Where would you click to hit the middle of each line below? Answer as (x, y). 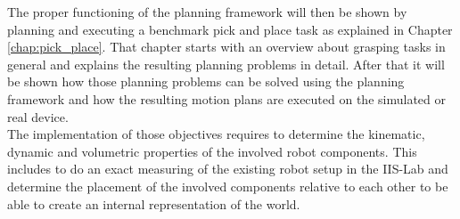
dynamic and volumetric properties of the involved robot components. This (212, 151)
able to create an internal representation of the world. (154, 203)
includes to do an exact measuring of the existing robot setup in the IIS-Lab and (228, 169)
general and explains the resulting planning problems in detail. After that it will (226, 64)
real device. (38, 116)
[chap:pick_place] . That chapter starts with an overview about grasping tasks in (226, 47)
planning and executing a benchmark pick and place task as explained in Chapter (230, 29)
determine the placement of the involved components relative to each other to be (228, 186)
